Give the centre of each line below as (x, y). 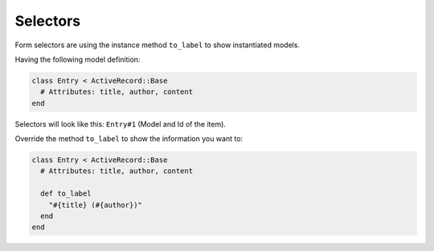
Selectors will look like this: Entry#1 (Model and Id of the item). (121, 123)
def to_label (66, 194)
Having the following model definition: (78, 59)
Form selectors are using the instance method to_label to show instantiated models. (158, 45)
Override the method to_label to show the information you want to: (129, 139)
